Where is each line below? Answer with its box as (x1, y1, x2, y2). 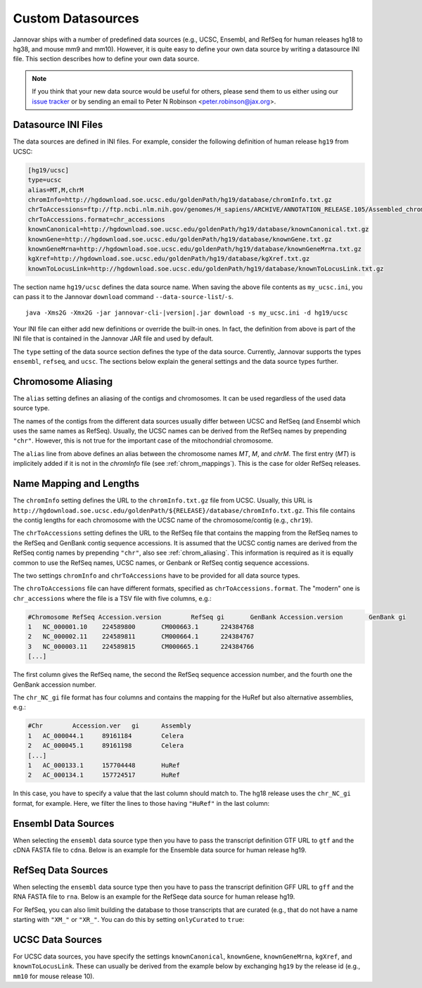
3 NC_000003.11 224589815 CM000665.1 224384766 (27, 642, 255, 650)
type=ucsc (27, 176, 62, 184)
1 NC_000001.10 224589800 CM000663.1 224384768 (27, 623, 255, 631)
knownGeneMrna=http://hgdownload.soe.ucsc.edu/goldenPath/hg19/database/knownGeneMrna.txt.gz (27, 245, 362, 253)
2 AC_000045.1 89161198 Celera (27, 742, 184, 749)
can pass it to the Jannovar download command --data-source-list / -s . (13, 293, 234, 301)
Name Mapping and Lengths (13, 478, 140, 490)
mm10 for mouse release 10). (13, 972, 95, 980)
